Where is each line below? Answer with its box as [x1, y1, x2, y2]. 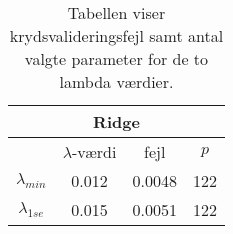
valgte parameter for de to [24, 47, 209, 70]
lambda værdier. [59, 70, 174, 93]
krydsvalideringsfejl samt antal [9, 24, 224, 47]
